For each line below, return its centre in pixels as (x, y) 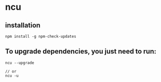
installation (23, 25)
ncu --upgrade (20, 63)
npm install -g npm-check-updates (41, 36)
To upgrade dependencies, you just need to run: (81, 51)
